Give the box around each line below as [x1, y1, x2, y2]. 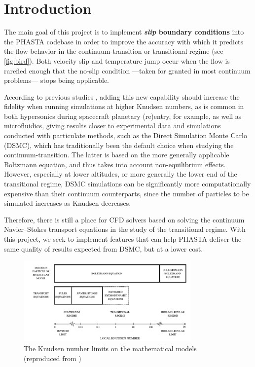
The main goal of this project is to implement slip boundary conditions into [4, 27, 244, 37]
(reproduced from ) [24, 353, 81, 363]
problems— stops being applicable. [4, 75, 109, 85]
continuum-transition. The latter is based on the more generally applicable [4, 149, 229, 160]
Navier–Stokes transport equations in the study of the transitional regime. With [4, 224, 246, 234]
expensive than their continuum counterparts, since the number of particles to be [4, 188, 249, 198]
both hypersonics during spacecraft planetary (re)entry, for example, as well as [4, 110, 242, 121]
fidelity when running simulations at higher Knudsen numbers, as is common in [4, 101, 244, 111]
